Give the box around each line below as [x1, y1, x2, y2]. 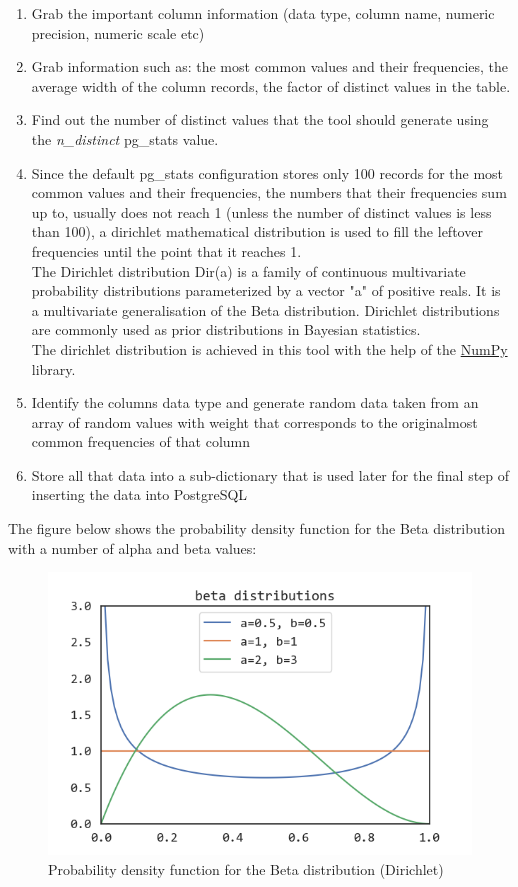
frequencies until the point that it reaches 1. [31, 240, 302, 261]
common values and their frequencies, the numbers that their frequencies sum [31, 182, 507, 203]
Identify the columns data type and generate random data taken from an [31, 392, 479, 413]
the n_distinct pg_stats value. [31, 128, 219, 149]
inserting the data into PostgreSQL [31, 484, 248, 505]
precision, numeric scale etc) [31, 22, 205, 43]
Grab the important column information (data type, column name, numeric [31, 3, 495, 23]
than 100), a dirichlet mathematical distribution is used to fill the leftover [31, 221, 483, 242]
